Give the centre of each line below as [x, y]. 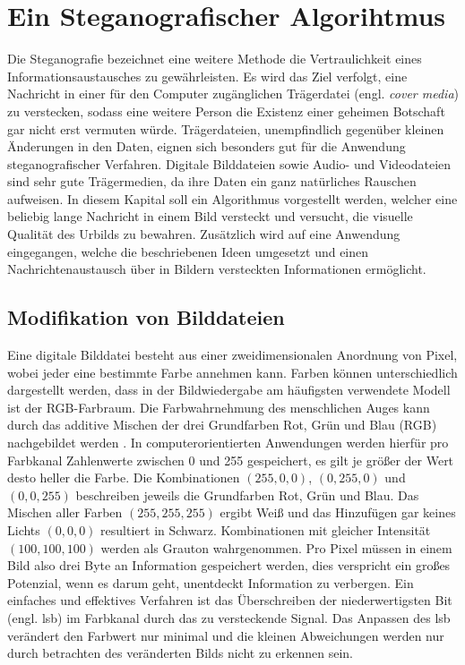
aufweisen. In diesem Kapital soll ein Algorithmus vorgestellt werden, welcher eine [232, 198]
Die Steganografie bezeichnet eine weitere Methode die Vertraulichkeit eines [215, 59]
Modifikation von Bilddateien [146, 317]
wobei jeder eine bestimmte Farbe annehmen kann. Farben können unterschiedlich [232, 372]
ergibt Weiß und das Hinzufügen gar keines [338, 512]
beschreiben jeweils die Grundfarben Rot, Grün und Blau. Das [247, 494]
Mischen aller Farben [65, 512]
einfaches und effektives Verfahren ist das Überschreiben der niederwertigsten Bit [230, 600]
